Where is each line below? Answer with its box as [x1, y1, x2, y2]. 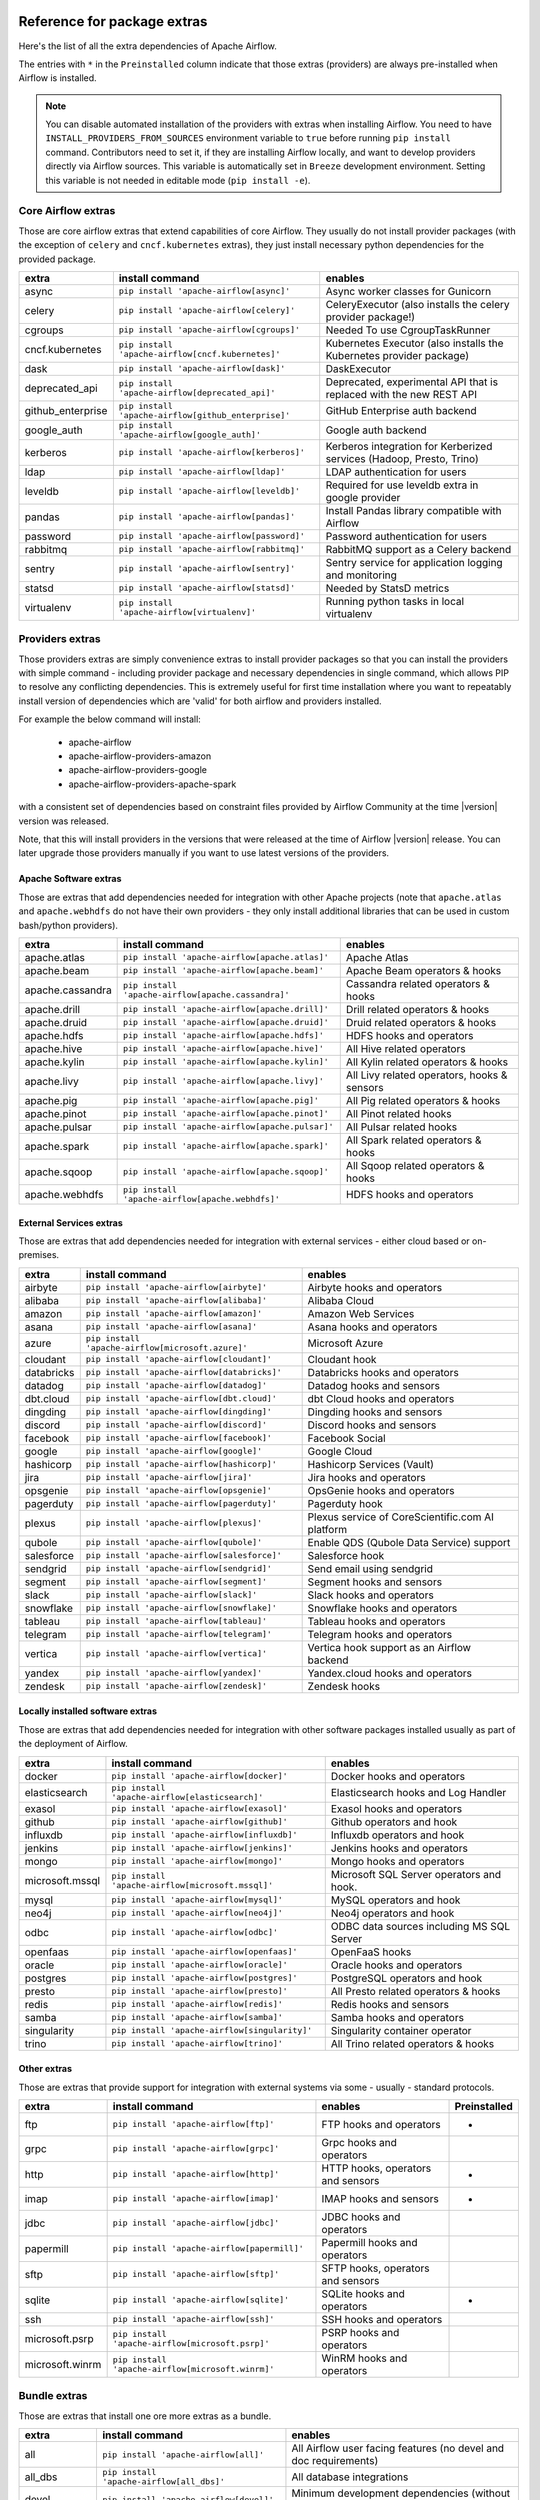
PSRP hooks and [321, 2325, 400, 2339]
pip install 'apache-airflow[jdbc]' [112, 2218, 280, 2229]
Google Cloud [307, 1444, 373, 1458]
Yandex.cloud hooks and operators [307, 1666, 472, 1680]
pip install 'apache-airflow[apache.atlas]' [123, 952, 329, 963]
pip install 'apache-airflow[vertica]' [85, 1648, 268, 1659]
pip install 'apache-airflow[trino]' [111, 2038, 284, 2049]
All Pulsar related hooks [345, 1120, 458, 1134]
